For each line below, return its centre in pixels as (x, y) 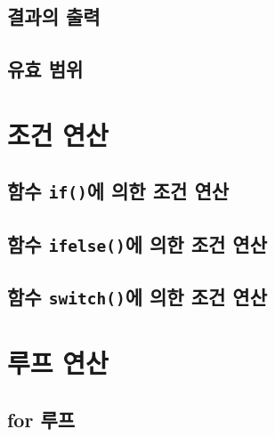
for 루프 (41, 419)
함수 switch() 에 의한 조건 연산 (137, 297)
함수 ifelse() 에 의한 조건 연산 (137, 243)
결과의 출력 (54, 16)
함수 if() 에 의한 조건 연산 (118, 191)
